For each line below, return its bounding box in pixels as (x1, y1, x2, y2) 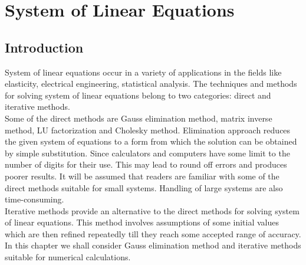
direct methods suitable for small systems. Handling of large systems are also (5, 181, 283, 194)
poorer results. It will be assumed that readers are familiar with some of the (5, 169, 279, 182)
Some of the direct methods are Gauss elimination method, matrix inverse (5, 112, 272, 124)
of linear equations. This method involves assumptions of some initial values (5, 216, 279, 228)
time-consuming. (5, 193, 64, 205)
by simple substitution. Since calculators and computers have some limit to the (5, 146, 290, 159)
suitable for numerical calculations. (5, 251, 131, 263)
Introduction (5, 38, 84, 56)
